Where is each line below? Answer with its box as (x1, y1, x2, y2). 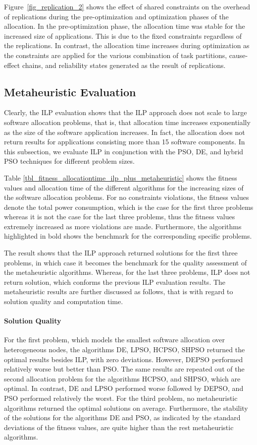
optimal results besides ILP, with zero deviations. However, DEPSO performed (4, 354, 243, 364)
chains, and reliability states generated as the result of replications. (22, 60, 226, 70)
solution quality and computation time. (4, 296, 123, 307)
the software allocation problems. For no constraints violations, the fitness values (4, 192, 249, 202)
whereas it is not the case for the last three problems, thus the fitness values (4, 211, 235, 222)
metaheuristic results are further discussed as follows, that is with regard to (4, 286, 233, 297)
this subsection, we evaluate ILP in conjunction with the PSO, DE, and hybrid (4, 146, 244, 156)
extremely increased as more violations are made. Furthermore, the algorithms (4, 221, 242, 231)
